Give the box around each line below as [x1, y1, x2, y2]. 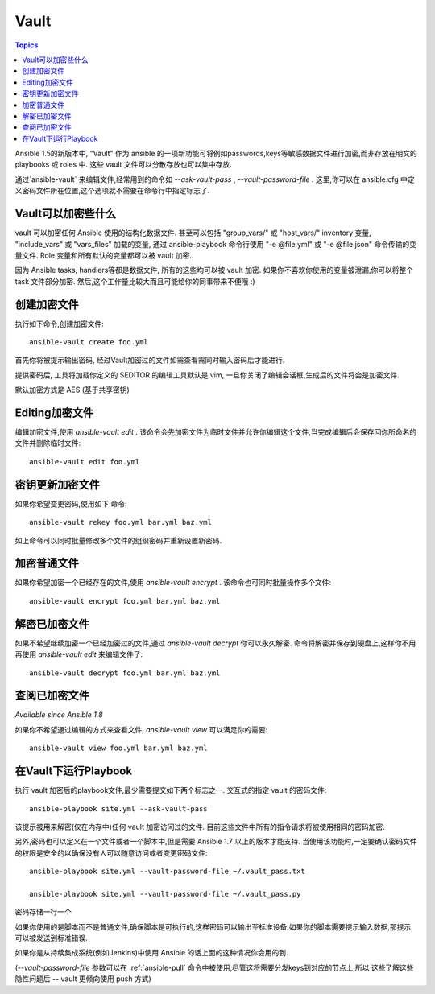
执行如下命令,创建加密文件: [14, 319, 105, 328]
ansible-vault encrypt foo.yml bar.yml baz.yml [29, 596, 221, 605]
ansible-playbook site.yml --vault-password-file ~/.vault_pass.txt [29, 867, 305, 876]
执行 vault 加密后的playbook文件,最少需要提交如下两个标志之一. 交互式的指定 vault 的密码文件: [14, 786, 327, 795]
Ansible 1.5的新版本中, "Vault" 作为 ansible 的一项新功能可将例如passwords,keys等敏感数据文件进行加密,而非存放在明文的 [14, 149, 418, 159]
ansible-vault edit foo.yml [29, 457, 140, 466]
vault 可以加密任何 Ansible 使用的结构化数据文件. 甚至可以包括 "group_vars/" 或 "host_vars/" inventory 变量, [14, 228, 372, 237]
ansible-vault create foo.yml [29, 338, 149, 346]
